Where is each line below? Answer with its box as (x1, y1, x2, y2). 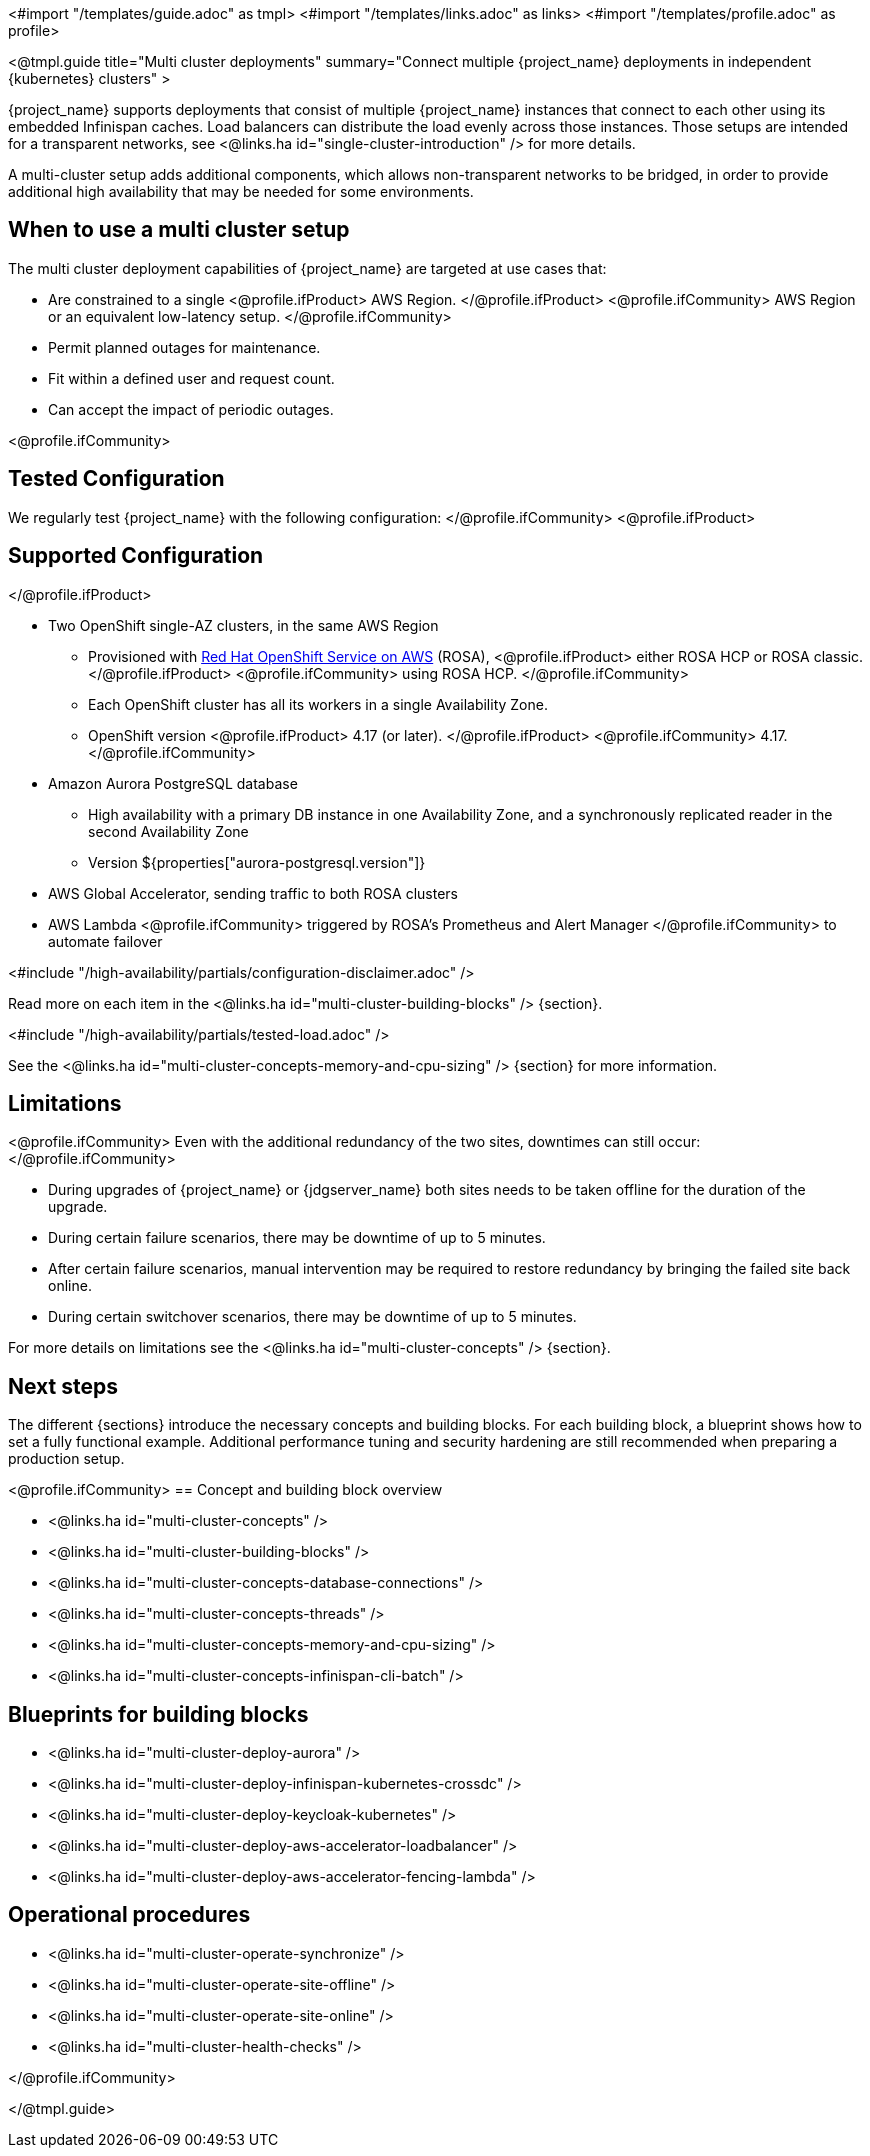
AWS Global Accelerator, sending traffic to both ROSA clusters (48, 884, 459, 902)
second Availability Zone (88, 822, 249, 840)
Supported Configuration (8, 543, 264, 569)
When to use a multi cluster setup (8, 217, 350, 243)
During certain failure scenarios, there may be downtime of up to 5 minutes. (48, 1229, 546, 1247)
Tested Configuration (8, 466, 225, 492)
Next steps (8, 1373, 118, 1399)
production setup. (8, 1450, 125, 1468)
